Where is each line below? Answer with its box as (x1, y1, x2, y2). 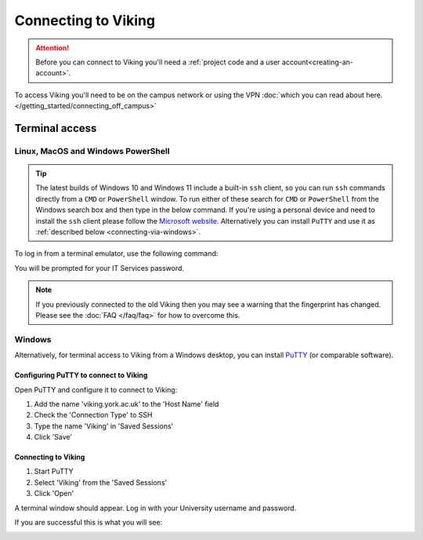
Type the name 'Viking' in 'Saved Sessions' (34, 421, 174, 431)
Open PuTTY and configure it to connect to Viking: (14, 385, 178, 394)
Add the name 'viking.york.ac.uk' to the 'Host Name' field (34, 399, 219, 408)
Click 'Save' (34, 432, 73, 442)
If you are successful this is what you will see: (14, 518, 163, 527)
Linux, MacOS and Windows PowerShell (14, 145, 170, 156)
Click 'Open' (34, 489, 74, 498)
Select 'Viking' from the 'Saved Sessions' (34, 477, 168, 487)
